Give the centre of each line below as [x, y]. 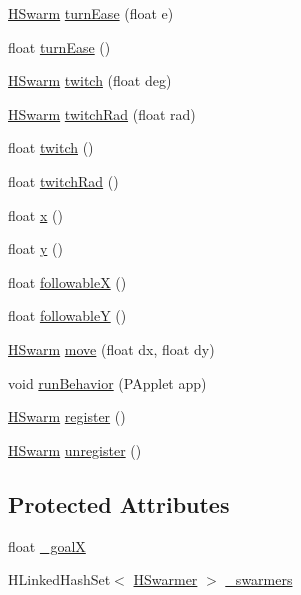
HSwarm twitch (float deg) [90, 80]
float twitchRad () [63, 180]
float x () [35, 214]
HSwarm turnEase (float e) [91, 13]
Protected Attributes [119, 503]
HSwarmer [165, 579]
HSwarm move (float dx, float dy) [111, 348]
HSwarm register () [67, 416]
